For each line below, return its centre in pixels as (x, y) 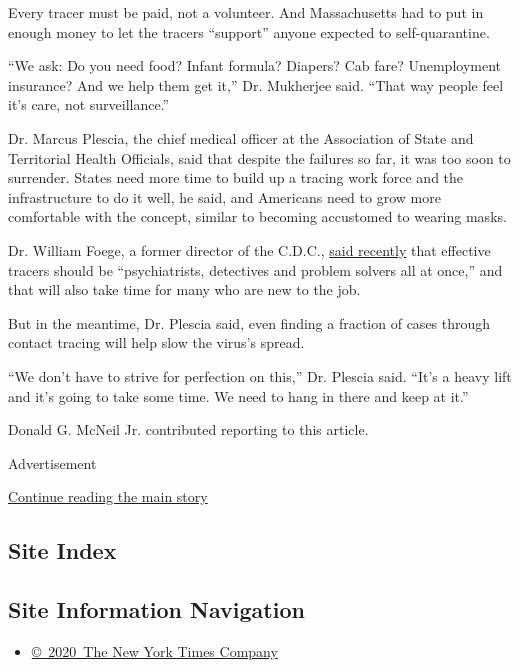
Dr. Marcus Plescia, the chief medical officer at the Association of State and (241, 137)
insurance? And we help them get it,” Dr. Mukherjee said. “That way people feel (256, 84)
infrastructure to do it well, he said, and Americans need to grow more (224, 196)
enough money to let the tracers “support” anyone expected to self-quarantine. (249, 31)
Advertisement (52, 462)
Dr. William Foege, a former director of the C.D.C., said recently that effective (249, 249)
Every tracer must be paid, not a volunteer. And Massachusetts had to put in (246, 12)
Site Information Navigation (156, 609)
